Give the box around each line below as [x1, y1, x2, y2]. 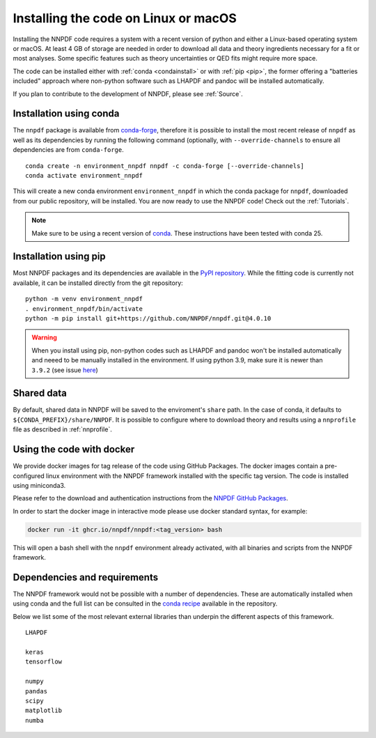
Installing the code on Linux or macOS [13, 10, 237, 26]
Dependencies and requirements [13, 571, 159, 583]
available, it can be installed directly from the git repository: [13, 279, 184, 287]
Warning [31, 333, 57, 341]
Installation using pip [13, 251, 106, 263]
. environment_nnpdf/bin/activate [25, 305, 143, 313]
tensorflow [25, 658, 63, 666]
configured [13, 471, 45, 480]
